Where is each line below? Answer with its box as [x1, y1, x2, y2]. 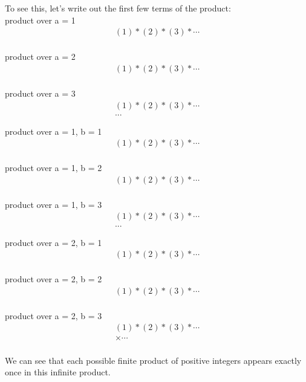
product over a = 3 [5, 86, 76, 99]
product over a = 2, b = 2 [5, 273, 102, 285]
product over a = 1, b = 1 [5, 125, 102, 137]
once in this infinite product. [5, 366, 111, 378]
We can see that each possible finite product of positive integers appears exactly [5, 354, 302, 366]
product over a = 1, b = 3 [5, 198, 102, 210]
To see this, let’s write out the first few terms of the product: [5, 2, 231, 14]
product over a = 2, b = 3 [5, 309, 102, 322]
